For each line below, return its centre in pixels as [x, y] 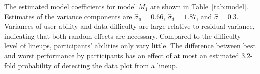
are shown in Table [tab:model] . [199, 6]
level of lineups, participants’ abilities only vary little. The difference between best [130, 46]
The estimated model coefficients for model [70, 6]
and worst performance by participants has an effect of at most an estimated [122, 55]
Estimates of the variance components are [68, 16]
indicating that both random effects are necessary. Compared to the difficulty [123, 36]
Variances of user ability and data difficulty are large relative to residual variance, [129, 26]
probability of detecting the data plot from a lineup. [98, 65]
